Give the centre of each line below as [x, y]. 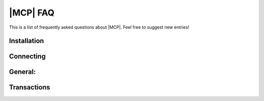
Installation [26, 41]
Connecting [27, 57]
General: [22, 72]
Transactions [30, 87]
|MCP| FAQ [32, 13]
